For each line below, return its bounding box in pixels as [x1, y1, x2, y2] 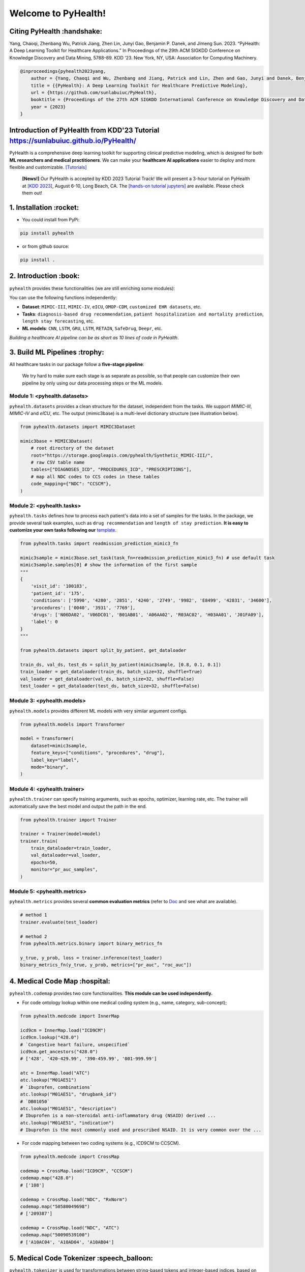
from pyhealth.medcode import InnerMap [20, 1013, 119, 1019]
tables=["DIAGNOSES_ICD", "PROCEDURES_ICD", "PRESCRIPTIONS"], [30, 467, 192, 473]
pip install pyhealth [20, 230, 74, 236]
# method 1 [20, 912, 47, 918]
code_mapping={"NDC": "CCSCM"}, [30, 481, 112, 487]
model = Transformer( [20, 736, 74, 741]
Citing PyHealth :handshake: [9, 27, 103, 36]
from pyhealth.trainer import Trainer [20, 817, 117, 823]
